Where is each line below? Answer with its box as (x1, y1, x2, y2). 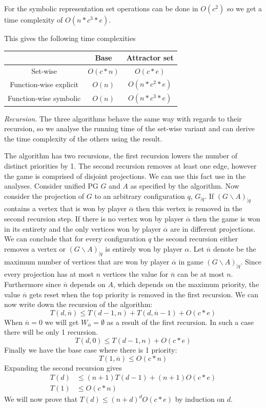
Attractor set (126, 52, 174, 63)
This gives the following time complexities (4, 33, 136, 43)
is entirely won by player (105, 243, 182, 254)
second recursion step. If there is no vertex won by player (4, 213, 184, 224)
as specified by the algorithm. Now (130, 180, 239, 191)
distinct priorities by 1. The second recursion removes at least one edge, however (4, 160, 257, 171)
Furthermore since (4, 279, 61, 290)
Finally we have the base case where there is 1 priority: (4, 344, 177, 355)
